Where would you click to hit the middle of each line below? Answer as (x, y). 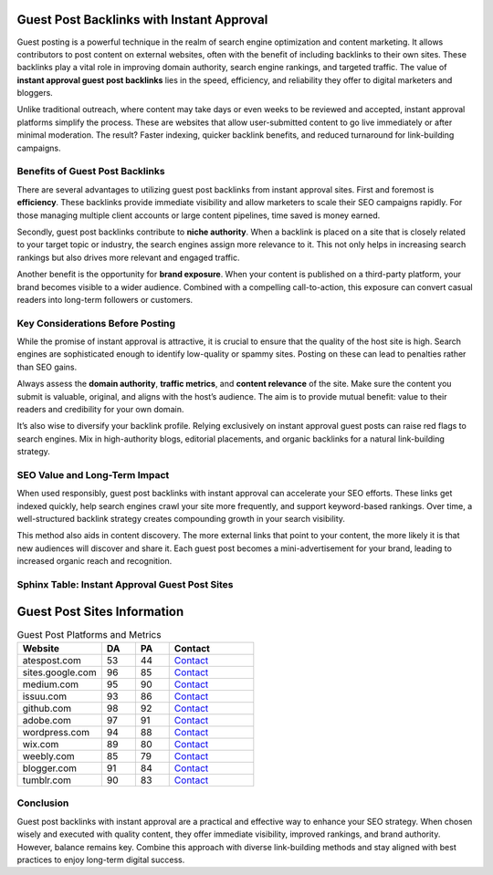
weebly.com (48, 756)
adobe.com (47, 721)
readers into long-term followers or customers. (105, 299)
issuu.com (45, 696)
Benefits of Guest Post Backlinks (91, 172)
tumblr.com (47, 780)
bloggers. (35, 93)
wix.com (41, 745)
